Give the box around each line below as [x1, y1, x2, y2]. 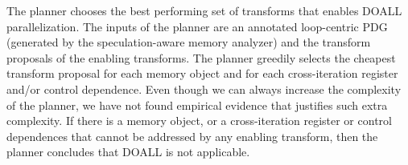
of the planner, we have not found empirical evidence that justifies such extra [6, 96, 388, 113]
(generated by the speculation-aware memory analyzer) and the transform [6, 34, 371, 50]
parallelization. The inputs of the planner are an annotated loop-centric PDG [6, 18, 388, 34]
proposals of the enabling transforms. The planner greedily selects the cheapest [6, 49, 396, 66]
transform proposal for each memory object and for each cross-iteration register [6, 65, 398, 82]
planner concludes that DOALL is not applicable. [6, 143, 250, 160]
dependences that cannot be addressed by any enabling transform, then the [6, 127, 378, 144]
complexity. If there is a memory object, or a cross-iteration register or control [6, 112, 392, 129]
